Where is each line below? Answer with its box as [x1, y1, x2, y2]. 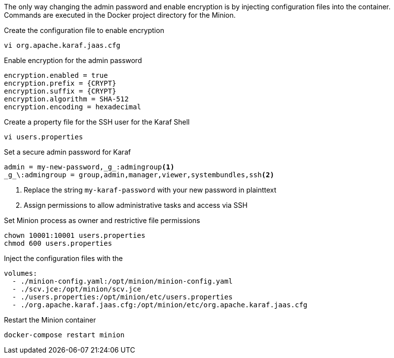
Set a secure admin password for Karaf [4, 148, 131, 156]
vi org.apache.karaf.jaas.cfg [4, 41, 121, 49]
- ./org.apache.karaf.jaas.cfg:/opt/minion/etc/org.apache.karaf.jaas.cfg [12, 301, 308, 309]
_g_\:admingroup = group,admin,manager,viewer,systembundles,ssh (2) [4, 171, 274, 179]
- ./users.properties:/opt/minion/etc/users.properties [12, 293, 233, 301]
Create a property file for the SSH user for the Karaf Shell [4, 118, 190, 126]
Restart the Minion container [4, 316, 96, 324]
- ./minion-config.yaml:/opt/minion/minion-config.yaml [12, 277, 233, 285]
